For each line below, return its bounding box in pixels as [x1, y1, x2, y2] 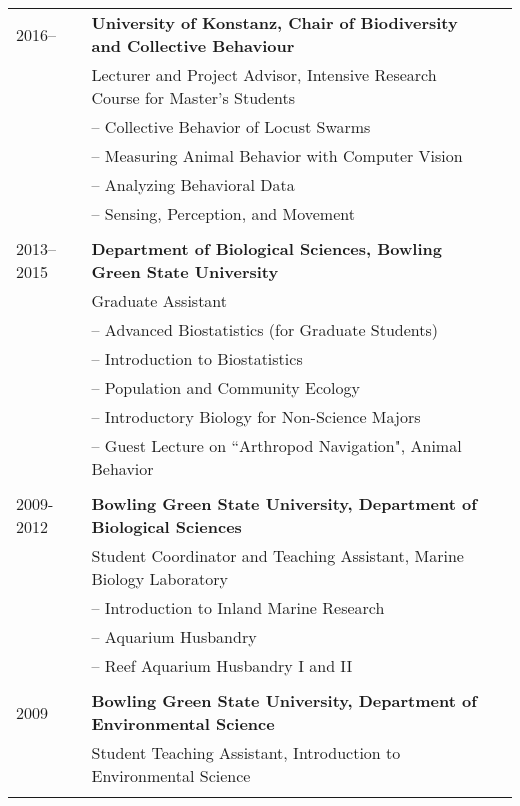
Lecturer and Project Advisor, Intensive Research [91, 63, 437, 86]
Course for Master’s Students [91, 86, 296, 109]
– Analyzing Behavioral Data [91, 173, 295, 196]
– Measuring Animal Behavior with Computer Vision [91, 144, 463, 167]
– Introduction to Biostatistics [91, 347, 303, 370]
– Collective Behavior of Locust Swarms [91, 115, 371, 138]
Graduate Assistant [91, 289, 228, 312]
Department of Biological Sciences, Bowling [91, 237, 442, 260]
